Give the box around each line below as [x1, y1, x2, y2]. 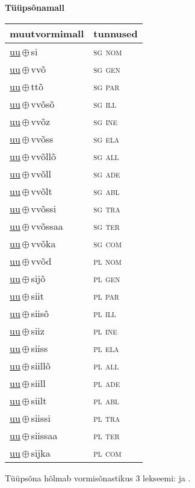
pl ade [93, 375, 120, 390]
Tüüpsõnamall [5, 1, 65, 13]
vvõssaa [31, 218, 63, 233]
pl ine [93, 323, 117, 338]
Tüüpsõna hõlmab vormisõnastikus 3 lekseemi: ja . [5, 471, 191, 484]
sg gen [93, 61, 120, 76]
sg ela [93, 131, 120, 146]
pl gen [93, 271, 120, 285]
